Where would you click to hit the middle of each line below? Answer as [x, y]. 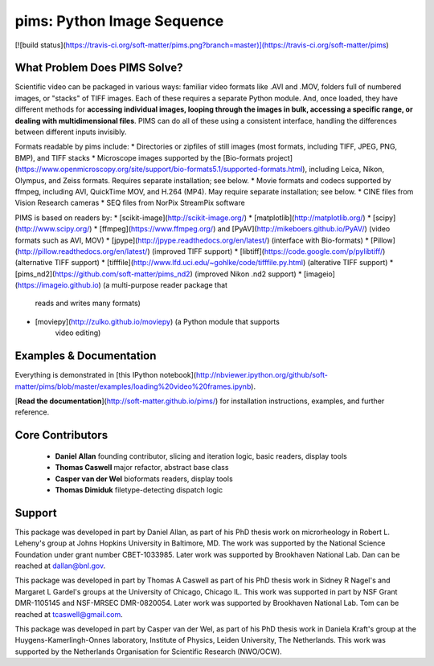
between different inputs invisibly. [71, 132]
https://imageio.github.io [58, 285]
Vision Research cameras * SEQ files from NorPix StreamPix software [130, 203]
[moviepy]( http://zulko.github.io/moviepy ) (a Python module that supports [158, 321]
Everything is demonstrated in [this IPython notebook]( [106, 375]
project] [280, 157]
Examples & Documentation [86, 356]
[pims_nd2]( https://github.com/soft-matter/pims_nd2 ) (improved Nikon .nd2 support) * [158, 274]
